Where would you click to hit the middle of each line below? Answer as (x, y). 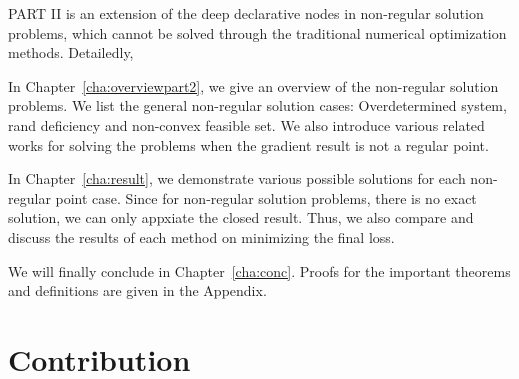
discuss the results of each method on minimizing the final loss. (201, 236)
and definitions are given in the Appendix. (137, 290)
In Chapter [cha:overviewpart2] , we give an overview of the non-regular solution (253, 85)
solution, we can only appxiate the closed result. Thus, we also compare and (241, 217)
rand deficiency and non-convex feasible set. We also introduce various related (246, 124)
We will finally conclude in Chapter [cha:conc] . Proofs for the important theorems (259, 270)
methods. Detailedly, (71, 52)
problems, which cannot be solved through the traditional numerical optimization (257, 32)
